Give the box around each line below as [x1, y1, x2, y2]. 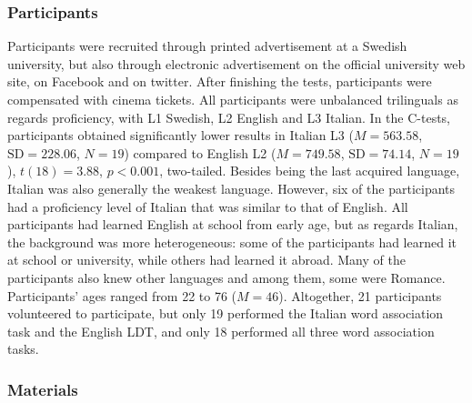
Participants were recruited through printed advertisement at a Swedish [7, 36, 407, 55]
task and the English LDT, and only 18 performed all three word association [7, 321, 435, 340]
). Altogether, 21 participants [278, 286, 442, 305]
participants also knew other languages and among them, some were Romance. [7, 267, 446, 287]
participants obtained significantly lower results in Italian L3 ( [7, 126, 354, 145]
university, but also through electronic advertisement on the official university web [7, 54, 466, 73]
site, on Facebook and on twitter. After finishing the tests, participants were [7, 72, 432, 91]
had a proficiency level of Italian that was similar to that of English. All [7, 196, 408, 216]
